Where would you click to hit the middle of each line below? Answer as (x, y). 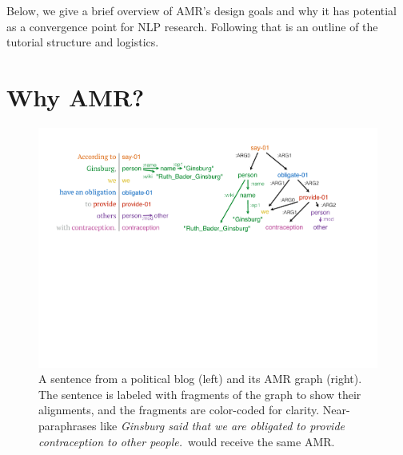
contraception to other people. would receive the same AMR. (187, 441)
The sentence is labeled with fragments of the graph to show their (200, 394)
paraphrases (68, 425)
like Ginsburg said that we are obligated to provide (223, 425)
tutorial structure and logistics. (83, 42)
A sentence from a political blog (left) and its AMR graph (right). (200, 379)
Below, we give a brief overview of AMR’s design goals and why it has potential (202, 10)
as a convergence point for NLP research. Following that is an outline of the (192, 26)
